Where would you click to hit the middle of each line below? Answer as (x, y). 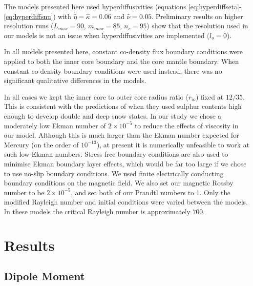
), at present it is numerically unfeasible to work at (173, 144)
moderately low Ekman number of (55, 125)
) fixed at (210, 96)
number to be (24, 192)
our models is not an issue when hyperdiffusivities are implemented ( (107, 35)
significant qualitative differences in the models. (75, 80)
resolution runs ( (29, 26)
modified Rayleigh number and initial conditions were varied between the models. (126, 202)
